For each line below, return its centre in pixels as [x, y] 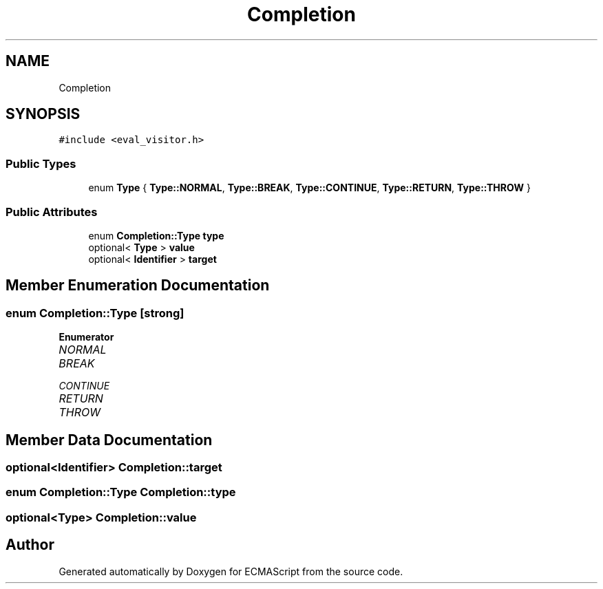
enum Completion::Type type [156, 235]
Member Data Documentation [109, 440]
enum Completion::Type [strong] [95, 313]
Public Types [41, 163]
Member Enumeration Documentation [138, 286]
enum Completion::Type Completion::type [121, 492]
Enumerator [86, 337]
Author [30, 545]
